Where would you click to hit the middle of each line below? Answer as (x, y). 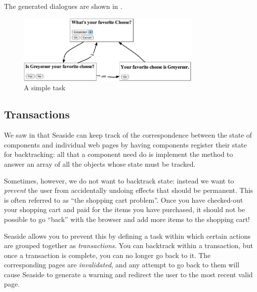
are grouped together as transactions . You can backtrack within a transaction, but (128, 245)
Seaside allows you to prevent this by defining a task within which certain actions (128, 236)
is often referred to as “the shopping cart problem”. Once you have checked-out (124, 200)
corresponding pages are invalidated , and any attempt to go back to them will (122, 265)
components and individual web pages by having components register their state (126, 144)
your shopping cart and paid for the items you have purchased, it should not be (125, 209)
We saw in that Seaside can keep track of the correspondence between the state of (128, 135)
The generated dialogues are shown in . (63, 6)
